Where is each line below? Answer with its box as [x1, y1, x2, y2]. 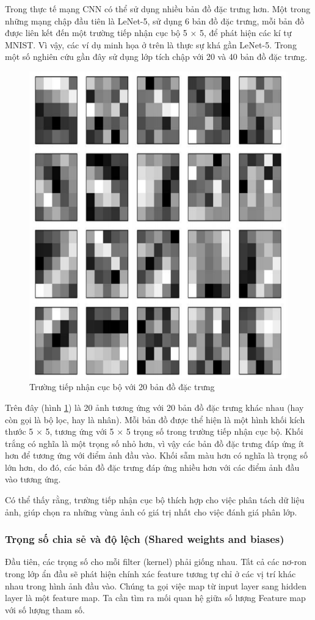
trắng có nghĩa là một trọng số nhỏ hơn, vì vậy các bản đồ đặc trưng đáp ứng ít [5, 437, 305, 449]
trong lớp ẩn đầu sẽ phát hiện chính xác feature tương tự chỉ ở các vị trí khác [5, 567, 296, 580]
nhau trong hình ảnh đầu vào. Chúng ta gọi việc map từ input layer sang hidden [5, 579, 307, 592]
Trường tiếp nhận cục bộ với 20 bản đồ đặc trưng [29, 380, 215, 393]
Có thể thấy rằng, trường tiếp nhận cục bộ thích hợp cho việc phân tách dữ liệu [5, 493, 305, 506]
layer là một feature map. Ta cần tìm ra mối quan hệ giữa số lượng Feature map [5, 591, 306, 604]
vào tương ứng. [5, 473, 61, 485]
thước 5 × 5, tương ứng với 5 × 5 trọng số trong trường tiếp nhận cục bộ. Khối [5, 425, 303, 438]
